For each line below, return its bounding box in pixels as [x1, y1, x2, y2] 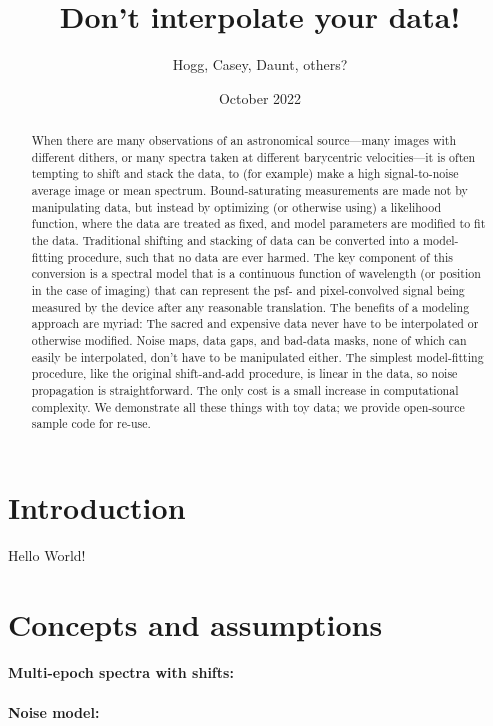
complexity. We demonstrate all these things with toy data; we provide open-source [31, 398, 465, 415]
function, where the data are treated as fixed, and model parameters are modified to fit [31, 215, 486, 232]
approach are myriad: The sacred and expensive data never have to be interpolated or [31, 315, 479, 332]
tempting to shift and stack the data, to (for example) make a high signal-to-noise [31, 165, 459, 182]
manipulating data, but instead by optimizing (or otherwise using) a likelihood [31, 198, 442, 215]
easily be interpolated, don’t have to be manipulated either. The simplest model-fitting [31, 348, 484, 365]
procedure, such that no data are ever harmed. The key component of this [67, 248, 453, 265]
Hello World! [8, 544, 86, 565]
